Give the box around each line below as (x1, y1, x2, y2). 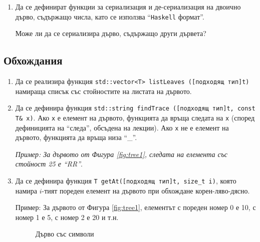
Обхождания (4, 52, 63, 68)
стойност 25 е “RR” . (15, 158, 83, 169)
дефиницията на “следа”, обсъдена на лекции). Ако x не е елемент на (15, 122, 229, 132)
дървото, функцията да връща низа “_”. (15, 132, 137, 142)
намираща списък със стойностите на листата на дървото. (15, 85, 192, 96)
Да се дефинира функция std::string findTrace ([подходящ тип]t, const (15, 102, 255, 113)
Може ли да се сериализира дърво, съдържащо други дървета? (15, 28, 206, 38)
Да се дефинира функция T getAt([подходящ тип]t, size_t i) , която (15, 175, 236, 186)
